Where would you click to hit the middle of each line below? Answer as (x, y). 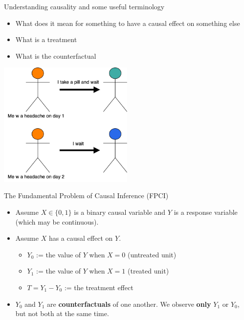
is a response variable (206, 212)
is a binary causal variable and (120, 212)
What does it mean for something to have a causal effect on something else (128, 23)
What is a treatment (46, 39)
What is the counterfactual (56, 56)
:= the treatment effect (99, 287)
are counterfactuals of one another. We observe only (129, 304)
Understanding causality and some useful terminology (84, 6)
